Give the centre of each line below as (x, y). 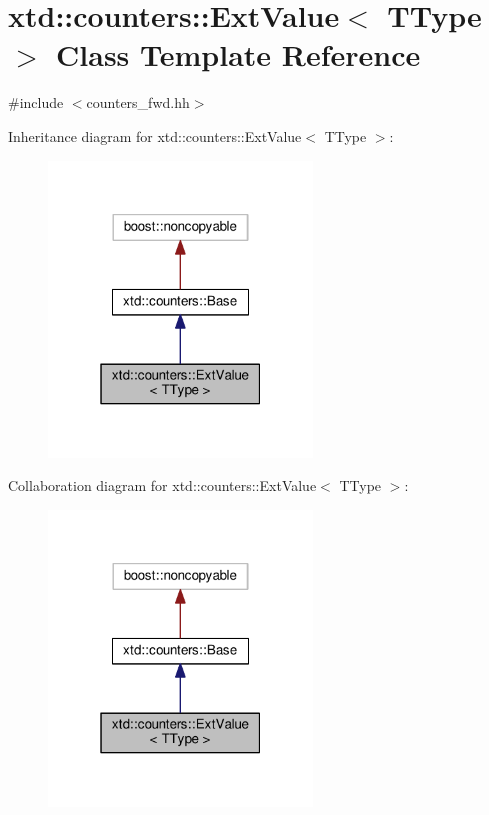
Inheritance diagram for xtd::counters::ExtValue (155, 135)
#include (36, 102)
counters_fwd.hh (138, 102)
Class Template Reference (238, 54)
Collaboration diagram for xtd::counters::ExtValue (162, 485)
